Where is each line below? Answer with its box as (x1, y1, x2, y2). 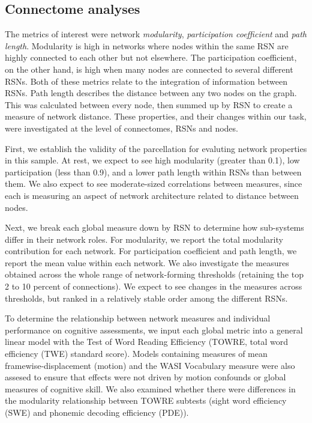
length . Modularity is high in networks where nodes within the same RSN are (5, 39, 289, 52)
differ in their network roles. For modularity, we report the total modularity (5, 233, 283, 245)
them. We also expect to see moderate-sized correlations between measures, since (5, 177, 302, 190)
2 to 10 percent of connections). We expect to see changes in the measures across (5, 280, 302, 293)
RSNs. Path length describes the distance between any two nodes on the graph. (5, 87, 297, 99)
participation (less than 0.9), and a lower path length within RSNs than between (5, 165, 302, 178)
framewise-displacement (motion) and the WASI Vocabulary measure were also (5, 359, 295, 371)
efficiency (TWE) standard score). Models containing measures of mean (5, 347, 268, 360)
